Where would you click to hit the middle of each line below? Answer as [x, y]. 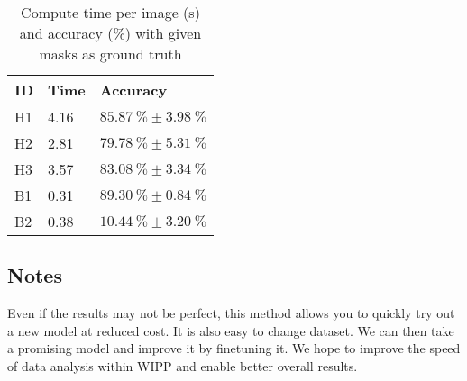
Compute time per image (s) [110, 12]
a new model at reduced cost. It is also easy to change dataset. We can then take [231, 330]
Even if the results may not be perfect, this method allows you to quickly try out [231, 313]
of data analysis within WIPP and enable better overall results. [183, 365]
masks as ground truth [110, 54]
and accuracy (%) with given [110, 33]
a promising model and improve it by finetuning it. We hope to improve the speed [234, 348]
